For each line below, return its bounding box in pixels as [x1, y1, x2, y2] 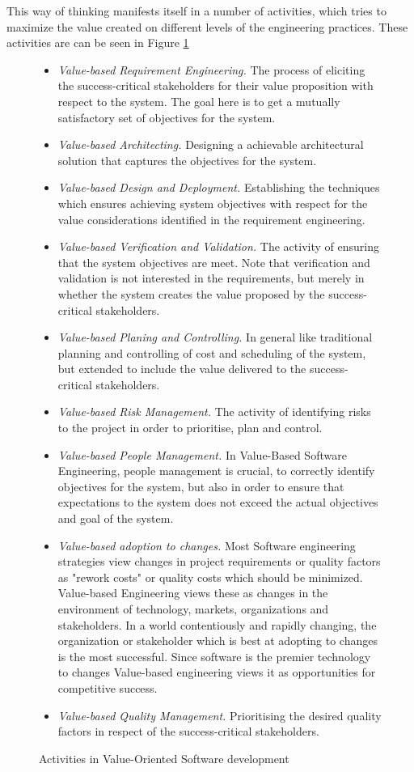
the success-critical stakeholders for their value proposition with [57, 77, 374, 94]
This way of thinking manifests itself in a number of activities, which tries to [6, 2, 387, 19]
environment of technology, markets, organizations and [57, 600, 329, 617]
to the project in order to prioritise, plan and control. [57, 419, 323, 436]
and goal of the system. [57, 510, 174, 527]
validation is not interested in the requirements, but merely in [57, 269, 365, 286]
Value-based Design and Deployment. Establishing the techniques [57, 179, 380, 196]
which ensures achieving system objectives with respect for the [57, 194, 368, 211]
